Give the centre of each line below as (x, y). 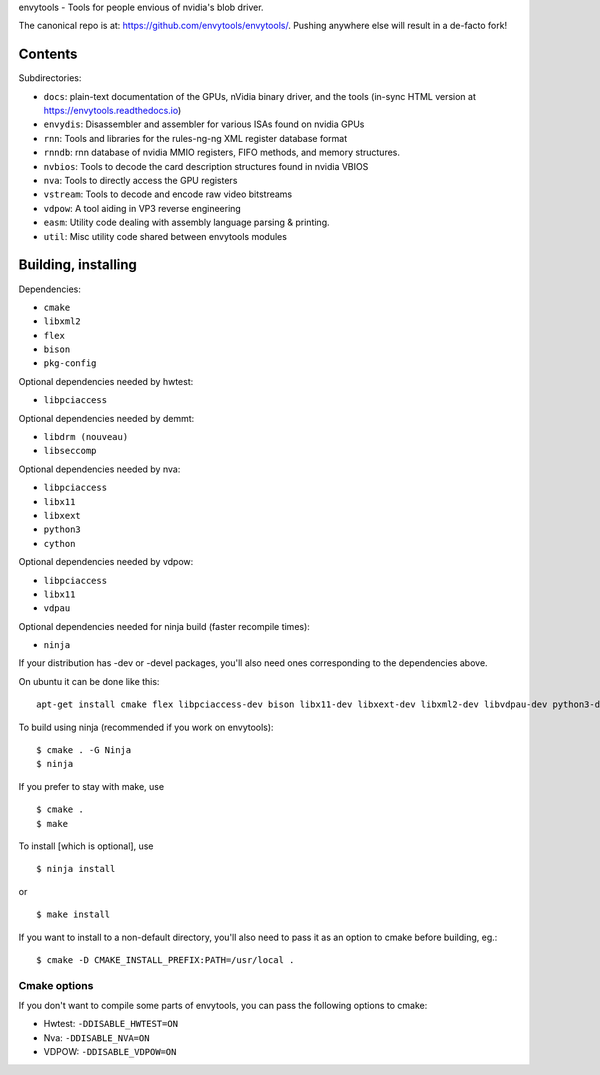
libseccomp (70, 451)
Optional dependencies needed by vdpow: (106, 562)
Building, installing (77, 265)
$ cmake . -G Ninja (84, 750)
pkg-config (70, 363)
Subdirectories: (50, 78)
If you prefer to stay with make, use (91, 786)
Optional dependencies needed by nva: (99, 469)
